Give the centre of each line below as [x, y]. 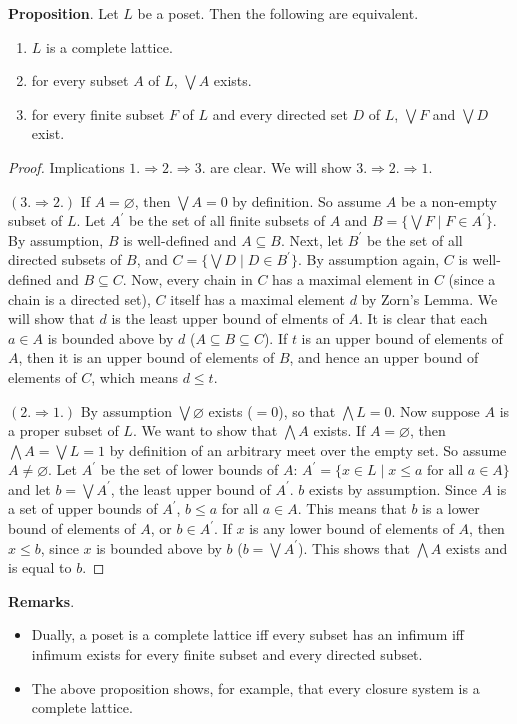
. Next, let [312, 239]
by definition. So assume [307, 200]
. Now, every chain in [187, 278]
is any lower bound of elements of [351, 528]
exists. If [339, 430]
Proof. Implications [66, 166]
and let [29, 488]
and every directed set [280, 113]
